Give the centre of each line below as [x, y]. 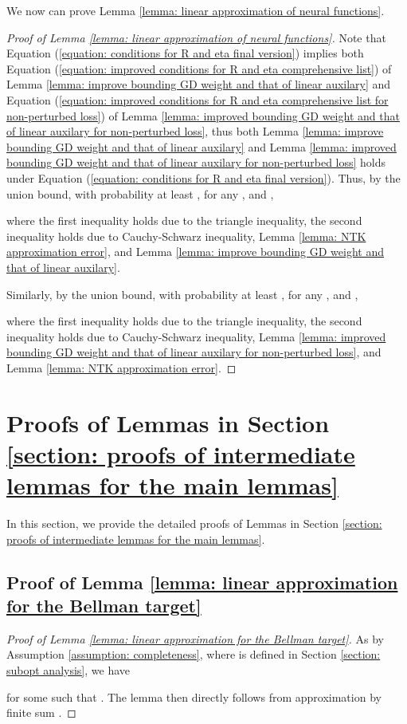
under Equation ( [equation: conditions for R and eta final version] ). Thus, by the [203, 177]
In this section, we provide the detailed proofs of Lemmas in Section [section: [194, 523]
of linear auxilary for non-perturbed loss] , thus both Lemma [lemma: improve [195, 131]
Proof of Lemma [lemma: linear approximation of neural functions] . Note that [196, 37]
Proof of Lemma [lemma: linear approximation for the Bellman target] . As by [195, 638]
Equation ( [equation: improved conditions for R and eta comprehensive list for [198, 99]
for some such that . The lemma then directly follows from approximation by [194, 696]
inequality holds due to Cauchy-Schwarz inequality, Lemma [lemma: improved [196, 336]
